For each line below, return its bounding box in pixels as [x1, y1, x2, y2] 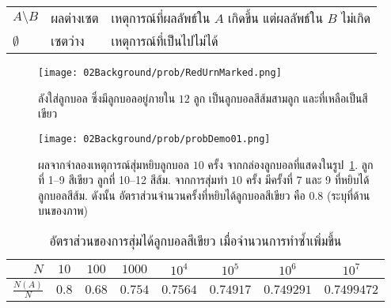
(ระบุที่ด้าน [326, 186, 370, 203]
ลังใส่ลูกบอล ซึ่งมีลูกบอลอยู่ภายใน [38, 89, 176, 106]
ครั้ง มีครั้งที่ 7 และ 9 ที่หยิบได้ [245, 171, 370, 188]
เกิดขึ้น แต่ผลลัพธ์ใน [228, 9, 324, 27]
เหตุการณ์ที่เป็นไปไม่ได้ [111, 32, 218, 50]
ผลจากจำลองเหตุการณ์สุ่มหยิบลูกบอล [38, 156, 189, 172]
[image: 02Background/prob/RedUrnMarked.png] [38, 67, 282, 78]
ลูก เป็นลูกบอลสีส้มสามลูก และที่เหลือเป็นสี [193, 89, 368, 106]
